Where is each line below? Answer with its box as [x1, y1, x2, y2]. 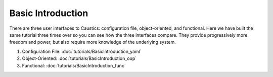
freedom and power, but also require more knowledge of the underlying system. [9, 39, 176, 45]
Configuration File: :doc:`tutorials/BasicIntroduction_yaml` [22, 48, 142, 54]
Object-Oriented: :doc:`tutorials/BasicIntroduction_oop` [22, 55, 136, 61]
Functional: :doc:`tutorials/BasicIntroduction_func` [22, 62, 126, 68]
